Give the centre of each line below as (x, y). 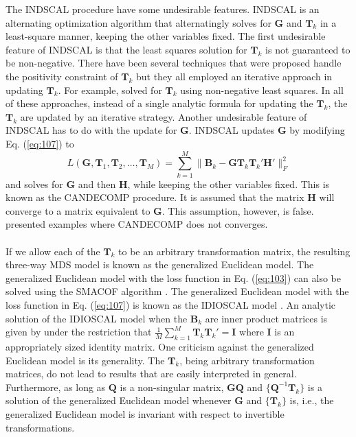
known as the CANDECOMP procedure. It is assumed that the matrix (155, 197)
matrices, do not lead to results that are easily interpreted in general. (151, 374)
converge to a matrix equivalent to (78, 210)
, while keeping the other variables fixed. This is (229, 184)
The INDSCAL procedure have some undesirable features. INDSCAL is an (163, 9)
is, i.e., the (312, 400)
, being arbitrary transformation (247, 360)
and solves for (34, 184)
